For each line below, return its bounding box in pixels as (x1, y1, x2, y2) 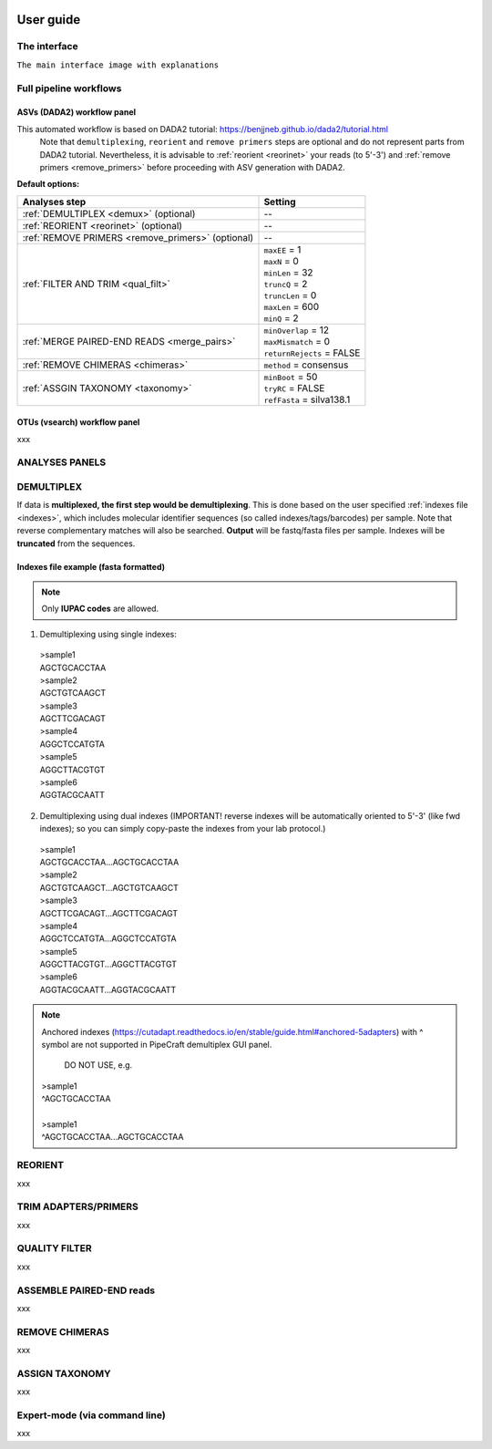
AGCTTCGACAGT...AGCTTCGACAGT (39, 907, 179, 918)
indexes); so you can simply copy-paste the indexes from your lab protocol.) (39, 823, 326, 834)
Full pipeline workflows (16, 82, 122, 95)
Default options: (16, 179, 80, 190)
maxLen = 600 (263, 300, 320, 313)
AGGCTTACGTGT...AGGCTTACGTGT (39, 958, 178, 970)
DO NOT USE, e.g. (64, 1060, 133, 1071)
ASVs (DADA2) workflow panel (16, 107, 137, 118)
